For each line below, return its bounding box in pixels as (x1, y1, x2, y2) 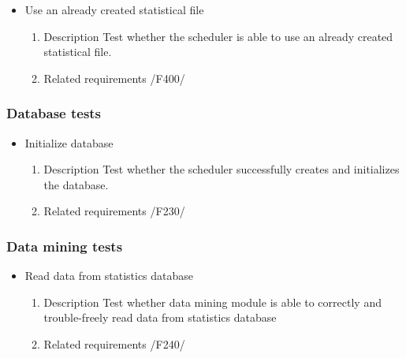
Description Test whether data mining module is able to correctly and (43, 293, 382, 310)
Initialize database (24, 134, 114, 151)
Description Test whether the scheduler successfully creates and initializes (43, 161, 400, 177)
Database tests (6, 103, 102, 123)
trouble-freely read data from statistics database (43, 309, 277, 326)
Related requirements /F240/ (43, 335, 185, 352)
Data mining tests (6, 236, 123, 255)
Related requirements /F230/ (43, 203, 185, 219)
